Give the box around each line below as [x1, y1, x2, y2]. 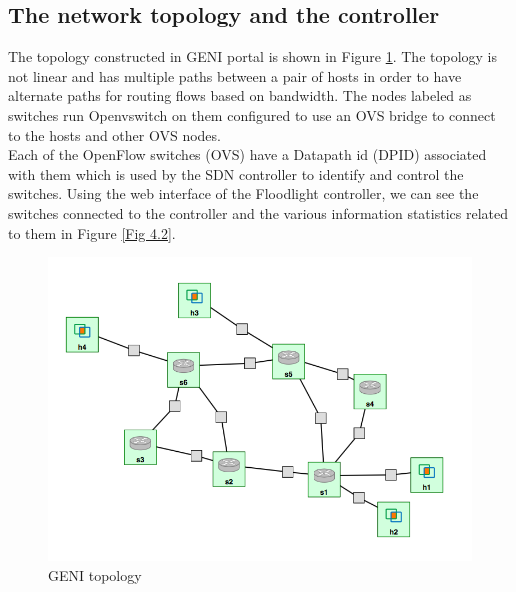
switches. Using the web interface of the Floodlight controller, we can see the [8, 183, 479, 204]
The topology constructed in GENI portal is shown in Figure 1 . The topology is [8, 46, 498, 67]
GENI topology [48, 564, 142, 585]
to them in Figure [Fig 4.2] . [8, 222, 176, 243]
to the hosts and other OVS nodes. [8, 124, 221, 145]
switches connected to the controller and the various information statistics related [8, 202, 508, 223]
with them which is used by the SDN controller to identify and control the [8, 163, 464, 184]
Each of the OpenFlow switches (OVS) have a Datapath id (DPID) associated [8, 144, 487, 165]
